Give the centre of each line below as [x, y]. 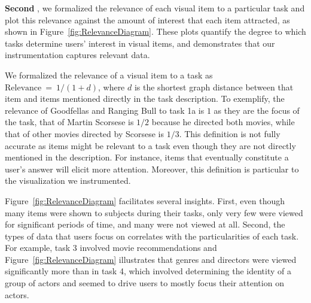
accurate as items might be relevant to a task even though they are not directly [150, 145]
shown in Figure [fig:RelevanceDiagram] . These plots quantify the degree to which [155, 31]
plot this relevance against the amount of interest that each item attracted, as [147, 19]
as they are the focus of [257, 110]
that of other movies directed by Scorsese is [84, 133]
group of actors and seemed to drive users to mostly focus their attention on [144, 283]
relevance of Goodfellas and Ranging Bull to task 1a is [105, 110]
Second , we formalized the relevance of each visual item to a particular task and [155, 8]
